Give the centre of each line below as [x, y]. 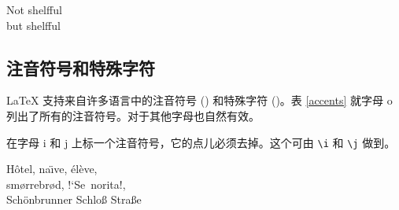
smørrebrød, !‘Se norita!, [66, 184]
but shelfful [33, 25]
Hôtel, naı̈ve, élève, [52, 169]
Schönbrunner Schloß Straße [74, 199]
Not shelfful [34, 9]
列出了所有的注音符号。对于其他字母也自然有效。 [133, 115]
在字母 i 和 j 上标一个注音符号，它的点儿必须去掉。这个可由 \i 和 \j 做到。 [201, 142]
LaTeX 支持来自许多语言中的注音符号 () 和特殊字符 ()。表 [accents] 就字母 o [199, 100]
